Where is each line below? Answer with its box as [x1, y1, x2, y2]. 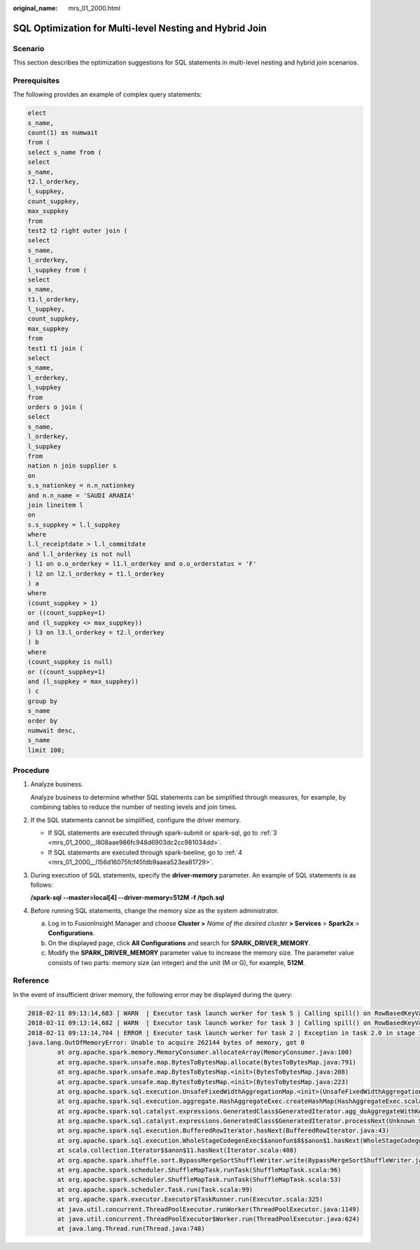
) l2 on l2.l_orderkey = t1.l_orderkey [27, 569, 164, 578]
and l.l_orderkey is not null [27, 550, 132, 558]
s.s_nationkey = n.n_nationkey [27, 482, 136, 489]
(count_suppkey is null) [27, 658, 113, 666]
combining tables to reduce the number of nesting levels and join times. [30, 803, 237, 812]
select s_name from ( [27, 148, 102, 156]
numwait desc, [27, 726, 76, 735]
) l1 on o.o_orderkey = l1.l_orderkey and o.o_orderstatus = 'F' [27, 560, 257, 568]
